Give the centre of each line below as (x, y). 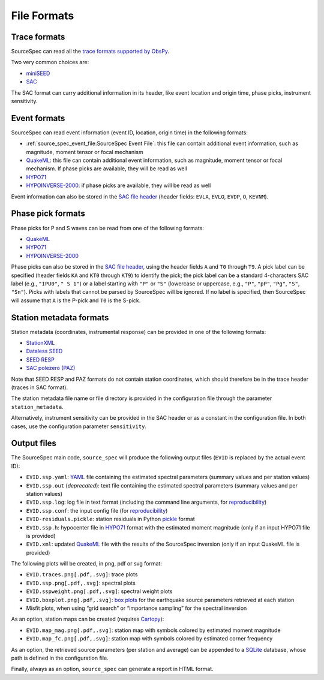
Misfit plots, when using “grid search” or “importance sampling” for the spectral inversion (136, 608)
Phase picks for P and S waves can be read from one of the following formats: (107, 228)
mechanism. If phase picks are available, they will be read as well (106, 169)
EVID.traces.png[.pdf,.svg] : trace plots (82, 574)
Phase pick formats (48, 214)
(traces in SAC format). (40, 387)
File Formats (43, 16)
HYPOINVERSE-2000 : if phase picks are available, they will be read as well (118, 185)
